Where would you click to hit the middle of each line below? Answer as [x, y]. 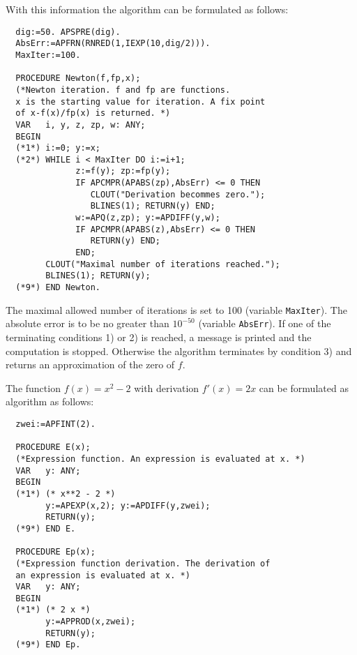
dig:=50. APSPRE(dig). [68, 32]
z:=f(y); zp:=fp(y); [123, 171]
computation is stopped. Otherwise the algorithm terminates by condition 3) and [179, 351]
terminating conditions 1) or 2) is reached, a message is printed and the [159, 337]
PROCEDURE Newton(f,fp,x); [78, 78]
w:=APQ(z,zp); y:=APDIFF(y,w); [148, 218]
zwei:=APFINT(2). [55, 424]
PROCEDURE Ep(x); [55, 552]
